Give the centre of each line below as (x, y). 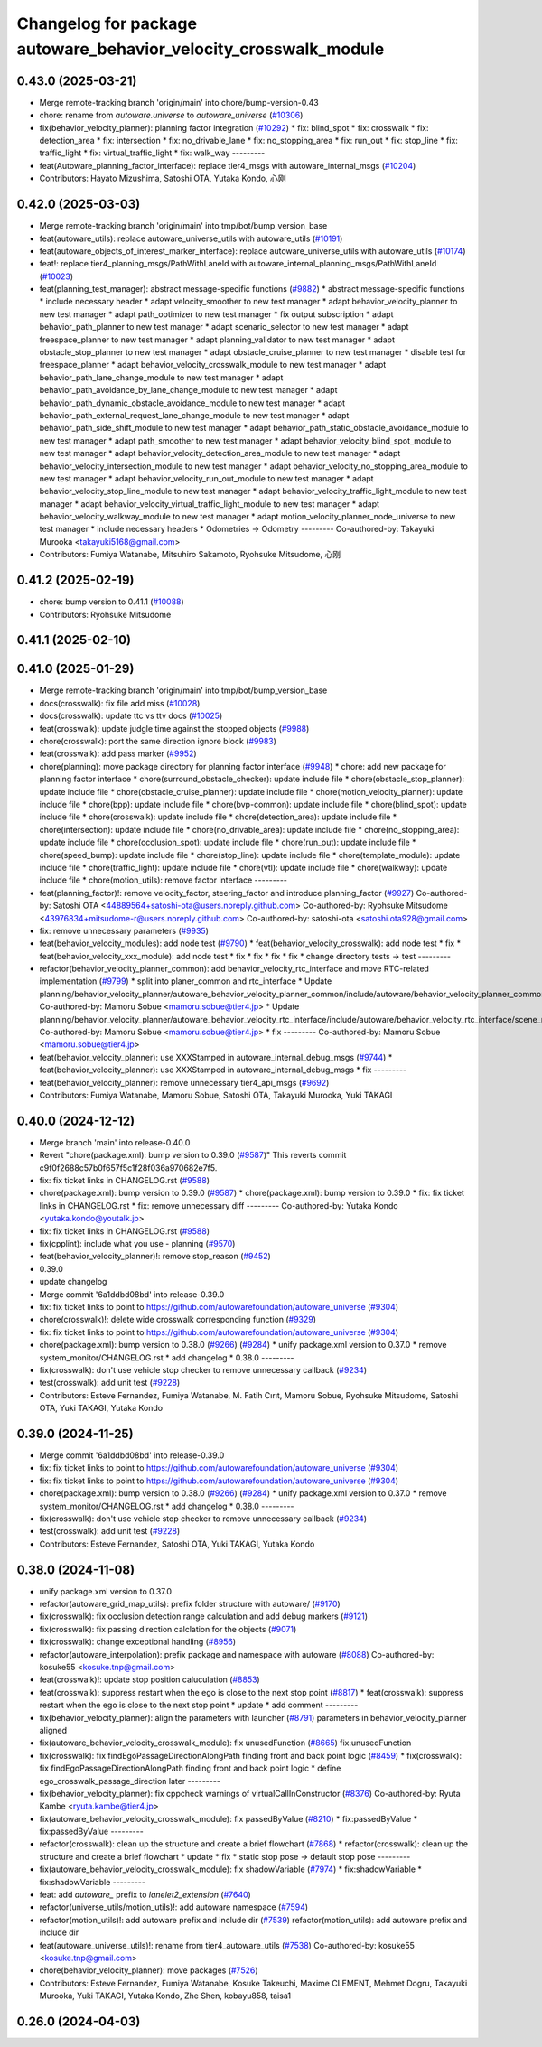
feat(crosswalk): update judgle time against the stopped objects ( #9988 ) (174, 728)
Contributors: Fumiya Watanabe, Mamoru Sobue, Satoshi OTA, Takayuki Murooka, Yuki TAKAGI (216, 1095)
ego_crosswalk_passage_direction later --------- (130, 1781)
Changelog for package (107, 23)
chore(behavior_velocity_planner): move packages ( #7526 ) (149, 1970)
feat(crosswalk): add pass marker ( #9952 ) (118, 753)
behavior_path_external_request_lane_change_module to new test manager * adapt (194, 415)
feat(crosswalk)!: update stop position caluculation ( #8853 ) (150, 1679)
